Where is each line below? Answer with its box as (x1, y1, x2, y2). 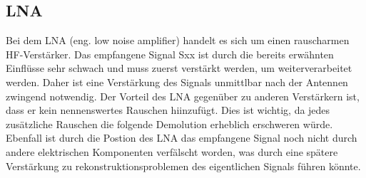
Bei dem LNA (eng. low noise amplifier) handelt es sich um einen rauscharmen (6, 33, 350, 48)
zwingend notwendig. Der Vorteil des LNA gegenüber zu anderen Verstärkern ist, (6, 88, 360, 103)
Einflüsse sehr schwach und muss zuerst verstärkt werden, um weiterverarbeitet (6, 61, 352, 75)
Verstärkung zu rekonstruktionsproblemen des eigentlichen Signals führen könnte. (6, 158, 361, 173)
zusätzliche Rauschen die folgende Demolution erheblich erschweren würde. (6, 116, 333, 131)
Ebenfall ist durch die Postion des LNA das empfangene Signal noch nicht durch (6, 130, 357, 145)
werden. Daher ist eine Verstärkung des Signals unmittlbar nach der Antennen (6, 74, 348, 89)
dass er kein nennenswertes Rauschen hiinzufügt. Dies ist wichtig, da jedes (6, 103, 330, 117)
